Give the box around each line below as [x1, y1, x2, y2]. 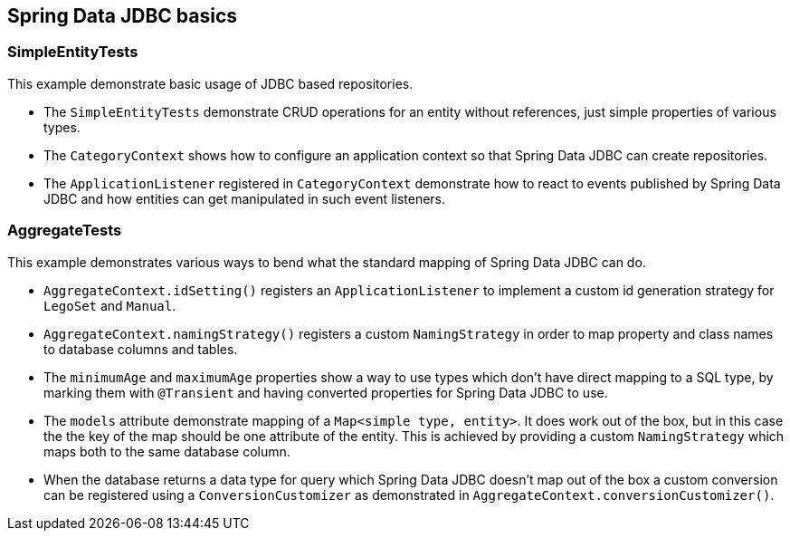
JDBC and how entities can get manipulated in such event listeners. [43, 190, 446, 207]
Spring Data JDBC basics [7, 5, 237, 27]
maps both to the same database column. [43, 443, 290, 459]
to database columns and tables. [43, 341, 238, 357]
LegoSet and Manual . [43, 297, 176, 313]
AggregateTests [7, 221, 122, 240]
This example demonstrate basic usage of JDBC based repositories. [7, 75, 414, 91]
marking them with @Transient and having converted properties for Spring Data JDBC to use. [43, 384, 608, 400]
